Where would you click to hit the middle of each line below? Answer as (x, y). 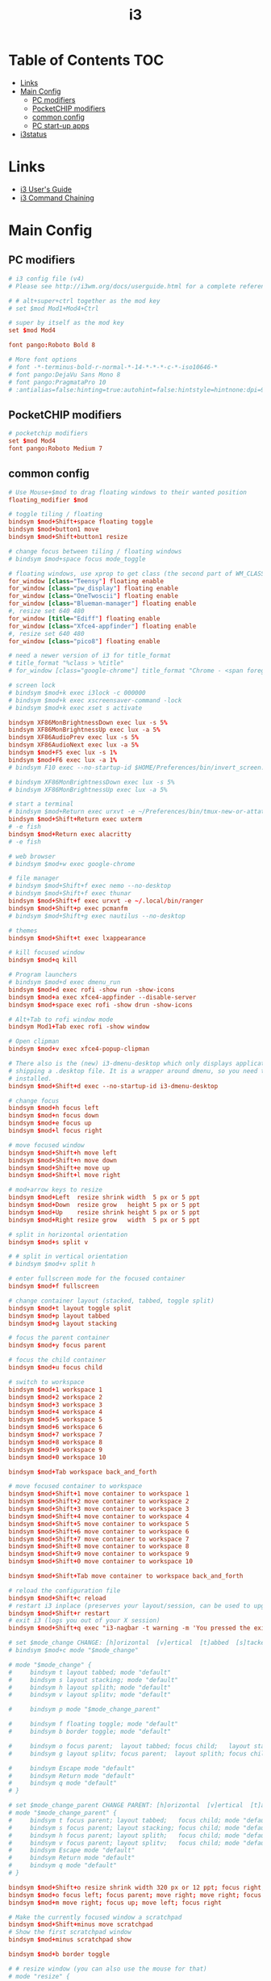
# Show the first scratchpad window (70, 1933)
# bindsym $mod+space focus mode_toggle (77, 559)
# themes (23, 931)
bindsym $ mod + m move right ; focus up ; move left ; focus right (115, 1903)
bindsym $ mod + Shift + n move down (63, 1160)
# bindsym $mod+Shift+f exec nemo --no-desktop (90, 886)
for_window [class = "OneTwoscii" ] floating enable (94, 596)
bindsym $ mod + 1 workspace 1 (56, 1390)
